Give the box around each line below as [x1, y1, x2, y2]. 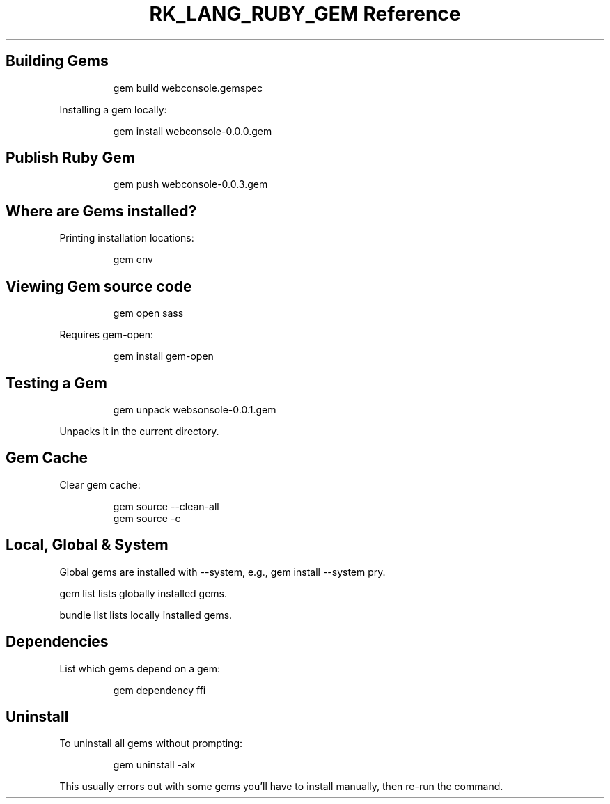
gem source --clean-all [113, 500, 219, 512]
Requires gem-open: [59, 329, 154, 341]
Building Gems [6, 52, 109, 70]
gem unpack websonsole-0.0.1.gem [113, 403, 276, 416]
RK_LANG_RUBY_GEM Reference [149, 2, 461, 26]
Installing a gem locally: [59, 103, 167, 116]
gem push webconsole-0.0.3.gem [113, 178, 268, 191]
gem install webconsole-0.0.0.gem [113, 125, 272, 137]
